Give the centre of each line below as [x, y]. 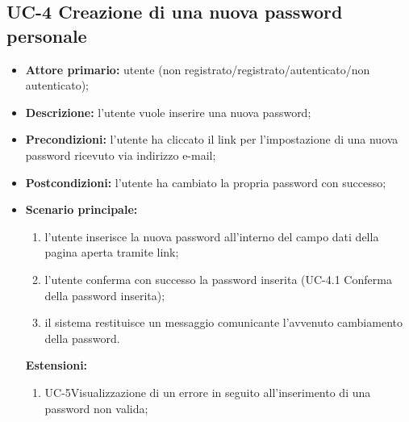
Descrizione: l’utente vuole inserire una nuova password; [168, 112]
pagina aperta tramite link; [112, 252]
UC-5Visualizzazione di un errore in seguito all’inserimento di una [208, 392]
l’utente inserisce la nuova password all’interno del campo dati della [212, 236]
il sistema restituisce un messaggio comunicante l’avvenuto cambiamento [223, 322]
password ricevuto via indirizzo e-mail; [121, 155]
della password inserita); [105, 295]
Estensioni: [56, 365]
